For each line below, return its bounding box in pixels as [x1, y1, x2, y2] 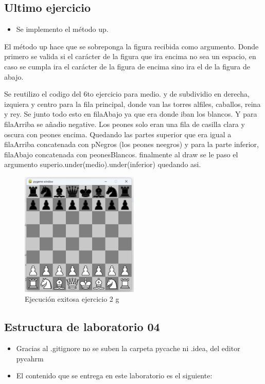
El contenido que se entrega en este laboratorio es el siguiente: [16, 370, 213, 381]
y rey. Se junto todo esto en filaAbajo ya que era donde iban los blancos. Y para [4, 108, 257, 119]
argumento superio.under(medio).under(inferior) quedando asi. [4, 159, 201, 170]
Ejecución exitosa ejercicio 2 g [25, 294, 119, 304]
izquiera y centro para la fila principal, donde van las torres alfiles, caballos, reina [4, 98, 261, 109]
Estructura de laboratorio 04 [4, 319, 160, 335]
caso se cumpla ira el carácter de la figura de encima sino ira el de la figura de [4, 61, 250, 71]
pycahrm [16, 353, 44, 363]
